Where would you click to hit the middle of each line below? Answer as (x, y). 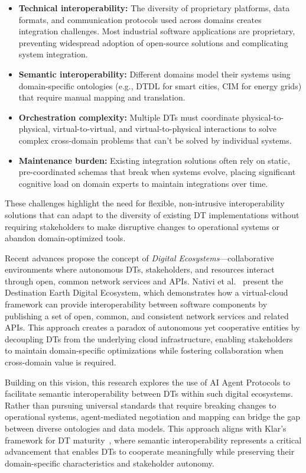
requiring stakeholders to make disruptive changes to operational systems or (142, 226)
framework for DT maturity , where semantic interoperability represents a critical (153, 440)
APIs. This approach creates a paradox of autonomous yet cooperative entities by (152, 327)
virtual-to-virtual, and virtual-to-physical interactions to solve (165, 129)
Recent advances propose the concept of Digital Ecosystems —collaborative (139, 257)
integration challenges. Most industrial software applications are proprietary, (157, 31)
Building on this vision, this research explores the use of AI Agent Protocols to (148, 382)
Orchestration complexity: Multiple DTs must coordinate (129, 117)
